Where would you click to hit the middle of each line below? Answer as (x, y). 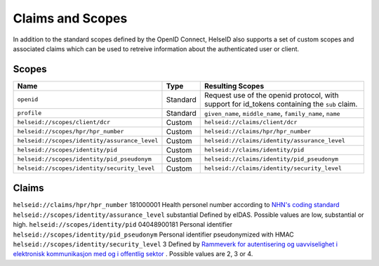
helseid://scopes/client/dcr (64, 122)
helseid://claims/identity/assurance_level (274, 141)
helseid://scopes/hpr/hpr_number (71, 132)
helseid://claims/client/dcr (251, 122)
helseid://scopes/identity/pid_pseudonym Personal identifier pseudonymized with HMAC (153, 234)
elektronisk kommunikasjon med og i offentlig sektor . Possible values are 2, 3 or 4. (133, 254)
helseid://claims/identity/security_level (273, 168)
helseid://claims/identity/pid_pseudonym (271, 159)
